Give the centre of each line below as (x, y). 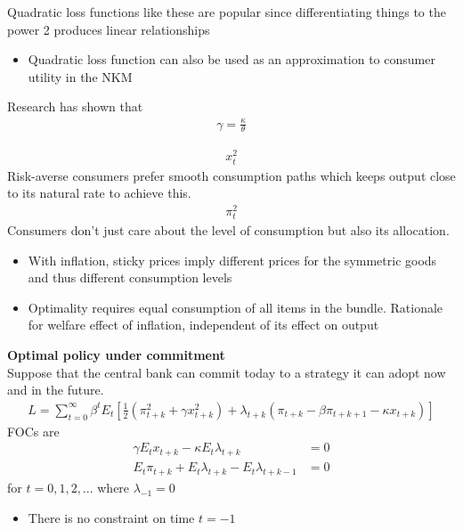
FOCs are (33, 431)
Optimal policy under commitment (116, 355)
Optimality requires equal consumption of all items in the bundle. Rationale (236, 307)
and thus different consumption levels (130, 277)
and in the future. (56, 390)
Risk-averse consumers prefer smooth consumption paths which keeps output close (231, 175)
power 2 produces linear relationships (109, 29)
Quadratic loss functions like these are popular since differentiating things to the (227, 12)
